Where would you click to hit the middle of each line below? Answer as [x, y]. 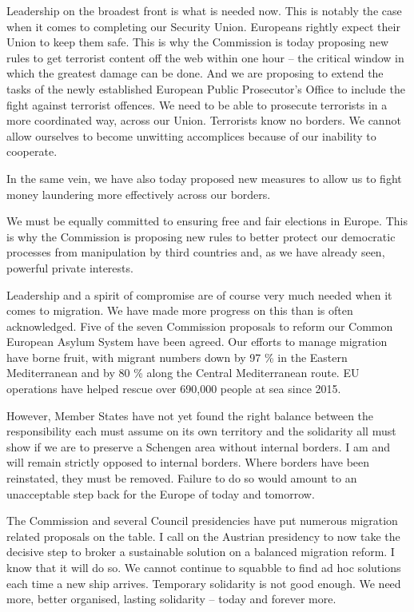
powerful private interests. [70, 267]
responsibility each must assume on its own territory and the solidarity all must [201, 431]
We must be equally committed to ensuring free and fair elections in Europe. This [207, 221]
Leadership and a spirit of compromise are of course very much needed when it [199, 294]
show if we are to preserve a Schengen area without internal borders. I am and [198, 446]
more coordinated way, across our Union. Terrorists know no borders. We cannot [204, 120]
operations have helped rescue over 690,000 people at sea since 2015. [174, 389]
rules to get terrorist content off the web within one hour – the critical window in [205, 57]
